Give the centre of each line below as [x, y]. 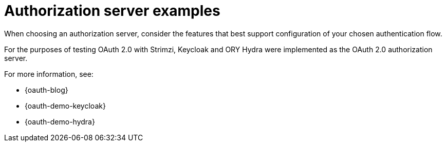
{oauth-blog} [47, 90]
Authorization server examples [112, 11]
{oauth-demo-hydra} [60, 121]
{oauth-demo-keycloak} [65, 106]
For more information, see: [49, 74]
